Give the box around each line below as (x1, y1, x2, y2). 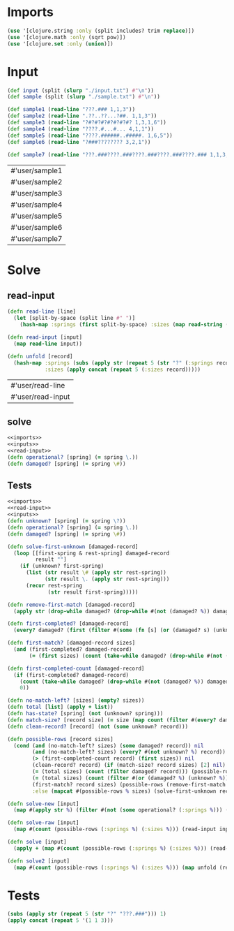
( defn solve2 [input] (7, 857, 70, 865)
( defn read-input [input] (7, 334, 82, 341)
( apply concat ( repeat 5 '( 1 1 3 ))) (7, 917, 114, 924)
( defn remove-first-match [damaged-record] (7, 601, 136, 608)
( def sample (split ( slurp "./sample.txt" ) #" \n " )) (7, 94, 160, 101)
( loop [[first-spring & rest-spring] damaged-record (13, 550, 170, 557)
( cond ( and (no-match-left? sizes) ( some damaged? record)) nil (13, 742, 204, 749)
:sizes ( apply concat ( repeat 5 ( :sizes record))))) (44, 366, 201, 373)
